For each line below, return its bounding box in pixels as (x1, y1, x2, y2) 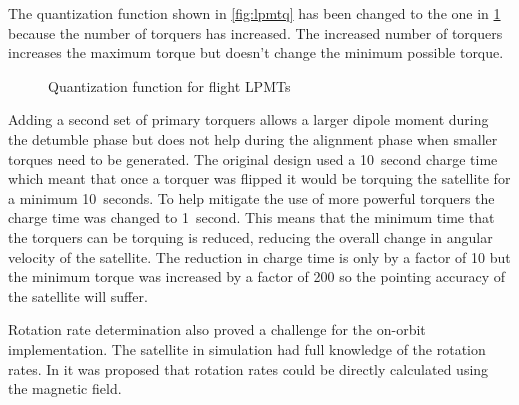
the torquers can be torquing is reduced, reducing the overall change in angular (8, 226, 493, 247)
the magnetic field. (8, 378, 122, 399)
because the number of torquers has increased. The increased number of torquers (8, 22, 503, 43)
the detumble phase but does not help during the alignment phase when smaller (8, 128, 498, 149)
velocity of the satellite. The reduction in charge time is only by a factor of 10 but (8, 246, 511, 267)
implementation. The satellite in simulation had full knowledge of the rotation (8, 338, 486, 359)
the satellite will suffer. (8, 285, 148, 306)
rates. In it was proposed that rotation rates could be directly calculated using (8, 358, 489, 379)
